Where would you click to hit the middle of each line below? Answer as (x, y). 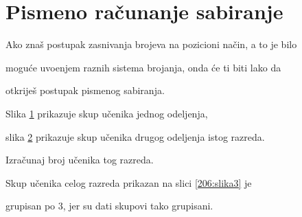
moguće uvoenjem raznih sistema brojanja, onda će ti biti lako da (143, 67)
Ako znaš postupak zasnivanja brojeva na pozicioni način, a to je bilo (151, 44)
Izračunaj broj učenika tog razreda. (80, 160)
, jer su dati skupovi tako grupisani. (138, 206)
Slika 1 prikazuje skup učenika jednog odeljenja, (107, 113)
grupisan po (31, 206)
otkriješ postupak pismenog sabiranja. (85, 90)
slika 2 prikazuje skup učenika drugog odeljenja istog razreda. (135, 136)
